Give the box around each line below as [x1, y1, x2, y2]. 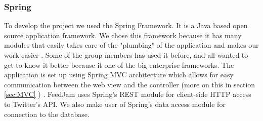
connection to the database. [4, 108, 90, 119]
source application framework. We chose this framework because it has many [4, 30, 242, 40]
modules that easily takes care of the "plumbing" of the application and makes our [4, 40, 259, 50]
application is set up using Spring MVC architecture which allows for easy [4, 69, 234, 80]
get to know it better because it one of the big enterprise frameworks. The [4, 59, 234, 70]
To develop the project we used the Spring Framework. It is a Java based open [4, 20, 248, 31]
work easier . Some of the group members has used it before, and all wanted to [4, 50, 248, 60]
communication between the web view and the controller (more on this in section [4, 79, 255, 89]
